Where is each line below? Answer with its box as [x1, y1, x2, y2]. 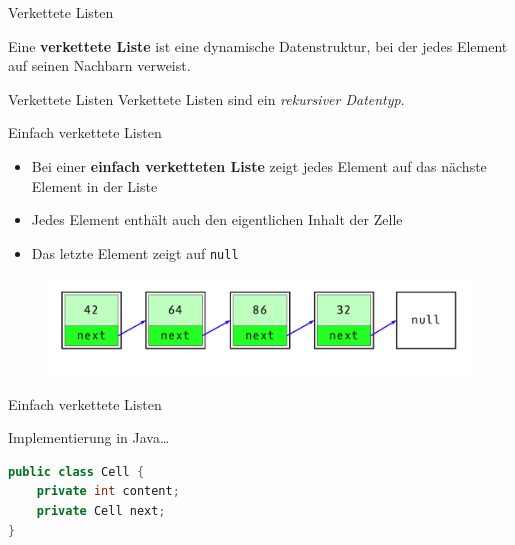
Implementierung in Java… [8, 427, 170, 448]
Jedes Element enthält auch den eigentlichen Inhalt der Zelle [31, 209, 403, 230]
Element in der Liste [31, 175, 158, 196]
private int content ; [36, 484, 180, 499]
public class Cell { [8, 464, 145, 479]
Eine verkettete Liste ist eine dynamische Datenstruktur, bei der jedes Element [8, 35, 508, 56]
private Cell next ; [36, 503, 166, 518]
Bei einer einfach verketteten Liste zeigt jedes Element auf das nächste [31, 155, 487, 176]
